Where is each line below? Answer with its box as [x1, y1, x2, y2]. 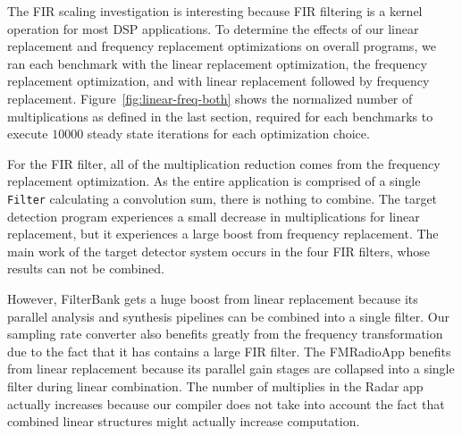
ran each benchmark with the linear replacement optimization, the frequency [7, 54, 427, 72]
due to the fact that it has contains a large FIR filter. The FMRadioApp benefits [7, 341, 451, 360]
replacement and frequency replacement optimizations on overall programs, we [7, 37, 436, 55]
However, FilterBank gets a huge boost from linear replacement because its [7, 289, 418, 307]
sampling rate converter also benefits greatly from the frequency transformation [7, 324, 443, 343]
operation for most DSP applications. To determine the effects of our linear [7, 19, 419, 38]
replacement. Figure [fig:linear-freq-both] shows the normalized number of [7, 88, 413, 107]
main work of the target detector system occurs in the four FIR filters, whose [7, 241, 431, 260]
